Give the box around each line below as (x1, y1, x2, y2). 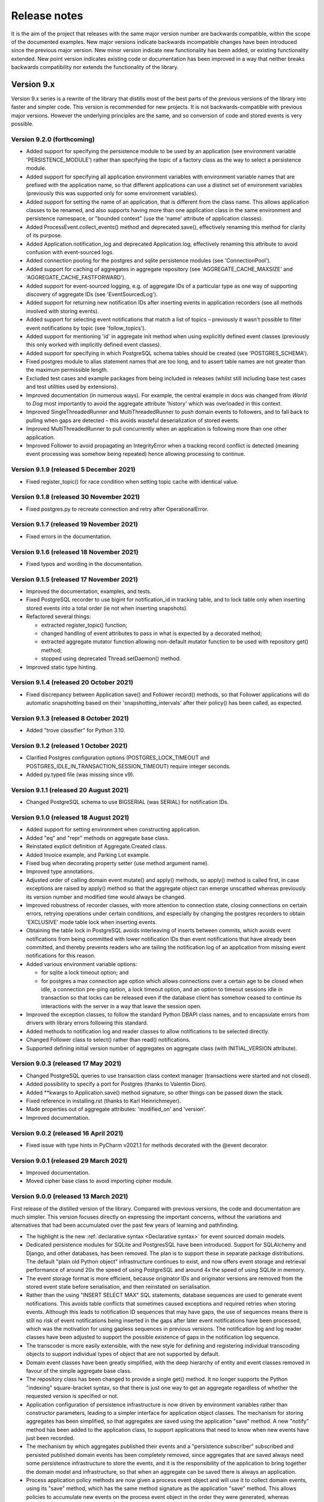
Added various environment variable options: (26, 960, 137, 967)
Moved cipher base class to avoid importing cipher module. (26, 1178, 173, 1185)
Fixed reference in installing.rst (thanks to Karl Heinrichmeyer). (26, 1097, 181, 1104)
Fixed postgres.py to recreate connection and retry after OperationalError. (26, 505, 209, 512)
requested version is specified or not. (26, 1393, 119, 1400)
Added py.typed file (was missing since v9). (26, 771, 135, 778)
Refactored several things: (26, 613, 91, 620)
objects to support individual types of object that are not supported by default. (26, 1351, 220, 1358)
